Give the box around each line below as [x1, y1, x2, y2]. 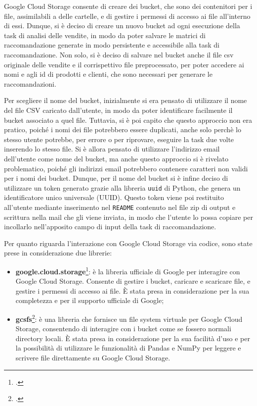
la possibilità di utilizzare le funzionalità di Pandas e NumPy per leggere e [15, 343, 241, 353]
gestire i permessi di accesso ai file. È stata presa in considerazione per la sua [15, 285, 250, 296]
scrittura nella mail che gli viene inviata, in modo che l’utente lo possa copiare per [4, 211, 253, 222]
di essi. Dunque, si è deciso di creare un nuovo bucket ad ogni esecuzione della [4, 20, 240, 31]
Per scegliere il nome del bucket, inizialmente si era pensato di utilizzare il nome [4, 95, 247, 105]
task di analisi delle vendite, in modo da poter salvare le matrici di [4, 30, 206, 40]
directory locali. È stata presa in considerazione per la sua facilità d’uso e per [15, 333, 250, 343]
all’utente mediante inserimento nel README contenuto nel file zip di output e [4, 202, 236, 212]
